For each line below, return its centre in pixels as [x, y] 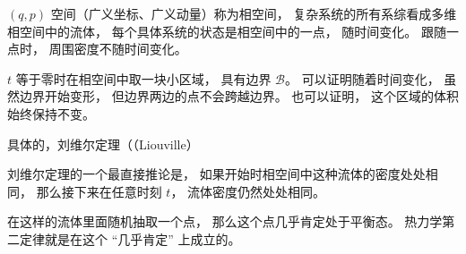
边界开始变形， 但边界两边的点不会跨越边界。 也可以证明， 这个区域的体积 [239, 96]
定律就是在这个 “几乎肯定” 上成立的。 [130, 238]
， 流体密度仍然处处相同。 [248, 191]
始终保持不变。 [51, 113]
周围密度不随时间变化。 [118, 49]
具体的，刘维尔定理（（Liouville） [103, 144]
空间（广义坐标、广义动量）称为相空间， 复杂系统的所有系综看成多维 [254, 13]
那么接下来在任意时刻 [99, 191]
